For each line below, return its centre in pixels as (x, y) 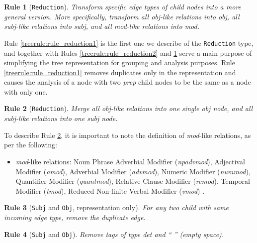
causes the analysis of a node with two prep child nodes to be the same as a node (128, 82)
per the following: (31, 145)
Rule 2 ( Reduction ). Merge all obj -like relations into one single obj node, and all (128, 108)
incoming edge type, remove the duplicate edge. (75, 217)
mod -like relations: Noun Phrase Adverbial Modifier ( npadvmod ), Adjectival (130, 161)
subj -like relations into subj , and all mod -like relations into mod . (102, 26)
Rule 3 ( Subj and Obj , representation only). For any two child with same (117, 207)
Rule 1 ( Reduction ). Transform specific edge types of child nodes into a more (123, 6)
